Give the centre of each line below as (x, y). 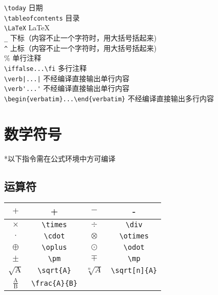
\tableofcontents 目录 (42, 17)
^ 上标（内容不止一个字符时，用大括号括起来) (81, 48)
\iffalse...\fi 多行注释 (45, 68)
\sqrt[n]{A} (134, 271)
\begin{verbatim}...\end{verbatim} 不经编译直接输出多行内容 (109, 98)
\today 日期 (24, 7)
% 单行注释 (23, 58)
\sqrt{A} (54, 271)
